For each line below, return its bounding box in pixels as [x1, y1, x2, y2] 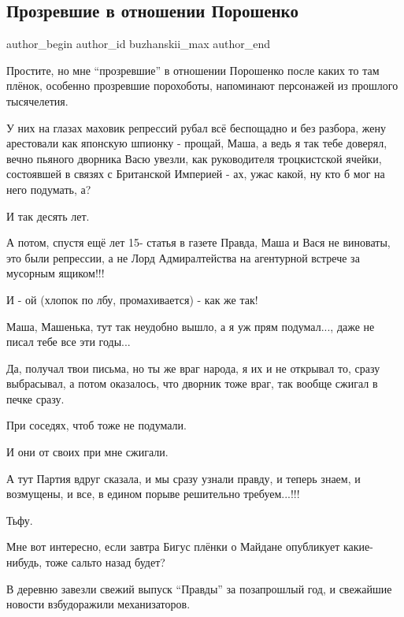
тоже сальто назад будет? [45, 554, 165, 571]
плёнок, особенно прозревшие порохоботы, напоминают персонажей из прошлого [6, 77, 398, 94]
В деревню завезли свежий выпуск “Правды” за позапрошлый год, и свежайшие [6, 580, 392, 597]
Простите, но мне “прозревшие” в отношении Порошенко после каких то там [6, 61, 380, 78]
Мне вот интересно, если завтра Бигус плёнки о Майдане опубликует [6, 538, 340, 555]
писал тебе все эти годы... [6, 333, 131, 350]
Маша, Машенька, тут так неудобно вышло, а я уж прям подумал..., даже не [6, 318, 375, 334]
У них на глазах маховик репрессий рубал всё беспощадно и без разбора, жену [6, 119, 386, 136]
